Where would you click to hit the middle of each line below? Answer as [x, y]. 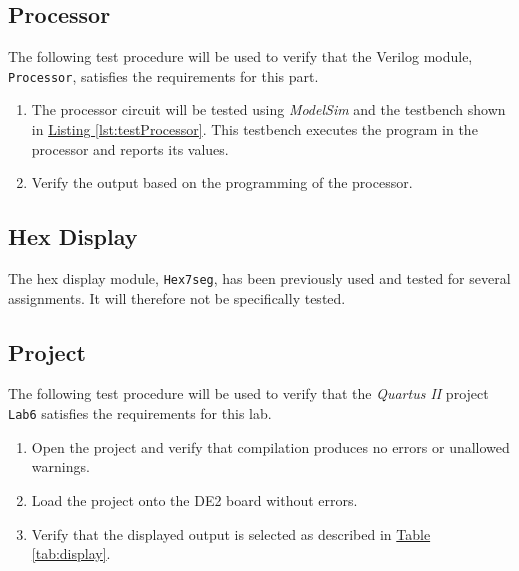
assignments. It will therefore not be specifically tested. [177, 297]
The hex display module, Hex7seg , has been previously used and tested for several [259, 278]
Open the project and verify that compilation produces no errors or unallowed [270, 446]
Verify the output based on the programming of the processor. [222, 182]
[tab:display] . [71, 553]
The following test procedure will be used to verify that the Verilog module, [240, 56]
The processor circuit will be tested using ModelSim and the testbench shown [268, 109]
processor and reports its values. [130, 148]
